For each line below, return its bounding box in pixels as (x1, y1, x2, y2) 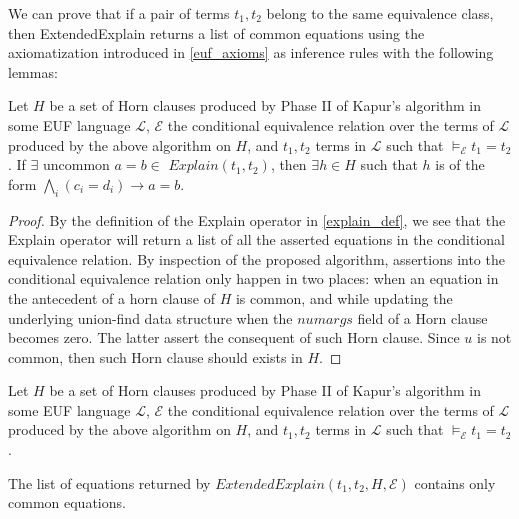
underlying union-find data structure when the (8, 307, 293, 328)
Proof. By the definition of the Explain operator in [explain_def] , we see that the (8, 209, 506, 230)
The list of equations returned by (8, 472, 211, 493)
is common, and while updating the (235, 287, 453, 308)
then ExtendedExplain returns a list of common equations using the (8, 22, 425, 43)
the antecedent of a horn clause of (8, 287, 215, 308)
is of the (435, 154, 485, 175)
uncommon (43, 159, 110, 174)
